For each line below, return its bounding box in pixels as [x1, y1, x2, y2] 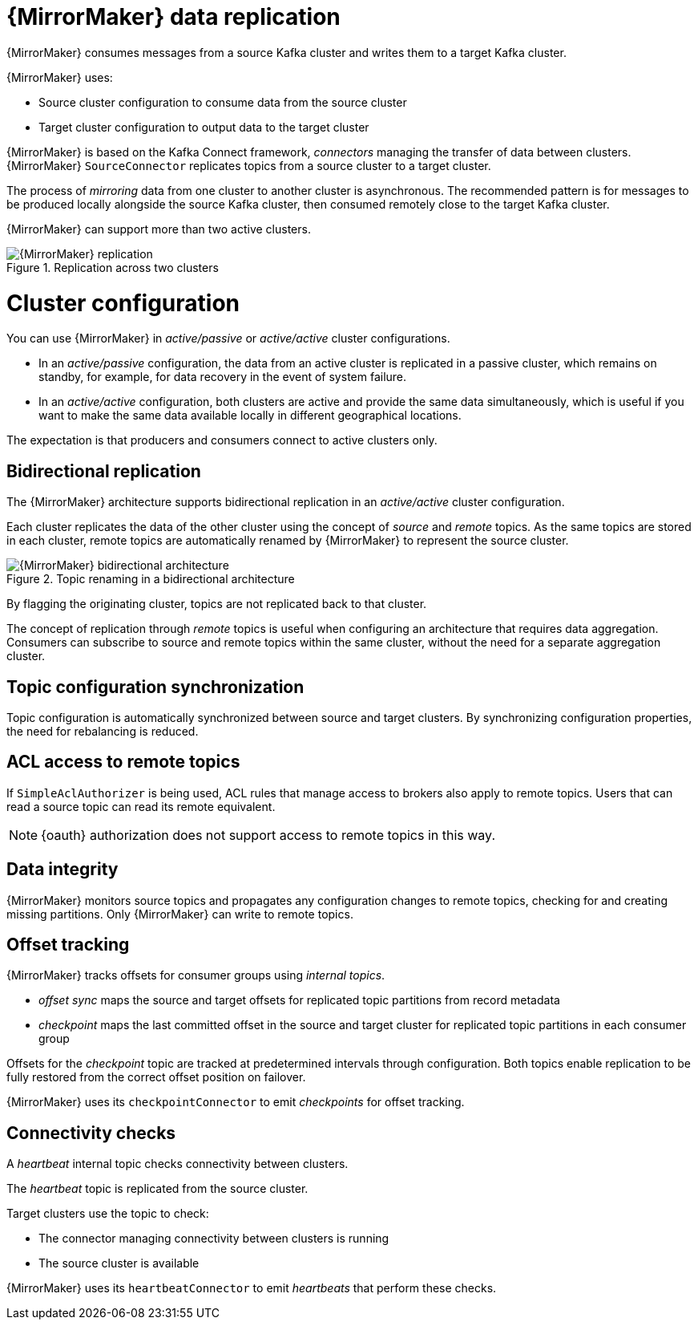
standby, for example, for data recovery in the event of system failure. [38, 370, 407, 384]
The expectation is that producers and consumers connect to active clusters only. [6, 433, 438, 448]
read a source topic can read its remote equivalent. [6, 799, 276, 813]
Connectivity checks [6, 1122, 176, 1143]
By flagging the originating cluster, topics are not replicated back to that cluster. [6, 597, 427, 611]
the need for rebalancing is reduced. [6, 724, 199, 738]
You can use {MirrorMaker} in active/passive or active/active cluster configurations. [6, 331, 450, 346]
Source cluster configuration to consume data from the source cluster [38, 95, 407, 109]
